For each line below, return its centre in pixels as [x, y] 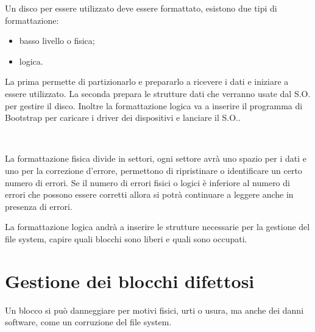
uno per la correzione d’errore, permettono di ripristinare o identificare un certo [154, 170]
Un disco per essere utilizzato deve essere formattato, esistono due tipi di [141, 8]
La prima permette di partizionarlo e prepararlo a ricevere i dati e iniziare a [147, 81]
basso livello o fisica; [57, 41]
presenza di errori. [39, 206]
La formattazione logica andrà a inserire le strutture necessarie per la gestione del [157, 227]
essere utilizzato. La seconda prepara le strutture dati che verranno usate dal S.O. [158, 93]
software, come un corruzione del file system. [88, 322]
